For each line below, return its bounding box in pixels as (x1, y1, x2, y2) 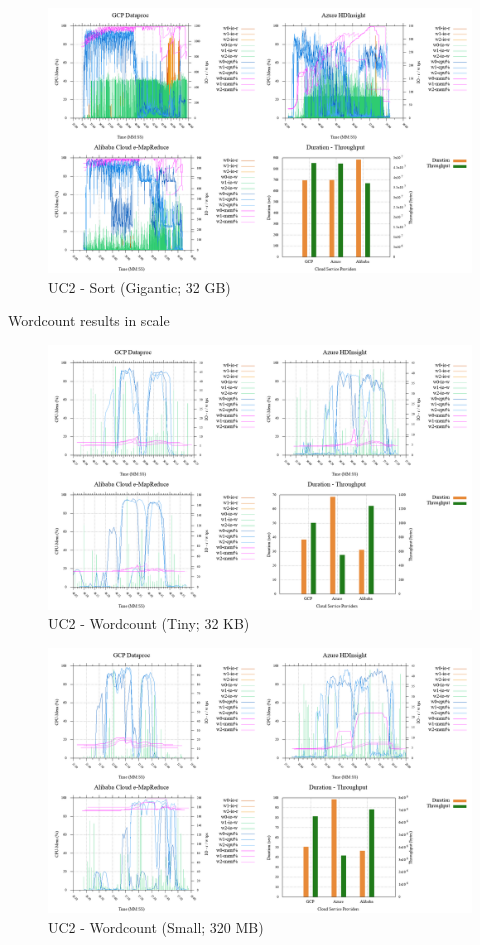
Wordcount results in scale (8, 310, 170, 331)
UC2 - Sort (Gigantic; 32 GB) (48, 276, 231, 297)
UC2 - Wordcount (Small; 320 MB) (48, 916, 264, 937)
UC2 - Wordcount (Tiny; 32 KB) (48, 613, 250, 634)
